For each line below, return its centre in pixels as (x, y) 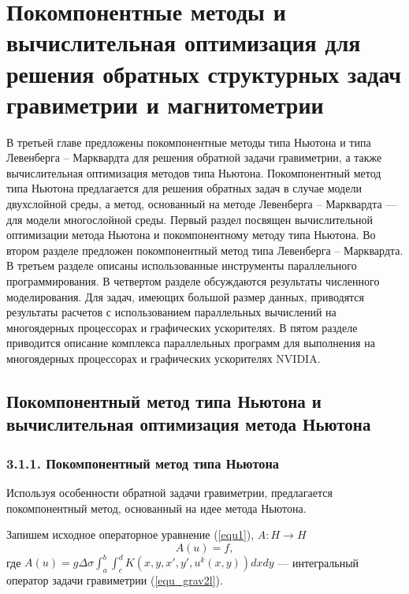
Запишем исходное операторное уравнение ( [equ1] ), (130, 534)
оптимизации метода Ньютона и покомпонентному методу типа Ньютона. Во (191, 235)
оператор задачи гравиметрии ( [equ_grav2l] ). (115, 580)
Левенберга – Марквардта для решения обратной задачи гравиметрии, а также (194, 157)
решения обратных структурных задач (204, 73)
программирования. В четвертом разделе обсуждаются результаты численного (193, 281)
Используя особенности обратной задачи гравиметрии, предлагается (169, 492)
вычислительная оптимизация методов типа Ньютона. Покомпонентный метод (194, 172)
